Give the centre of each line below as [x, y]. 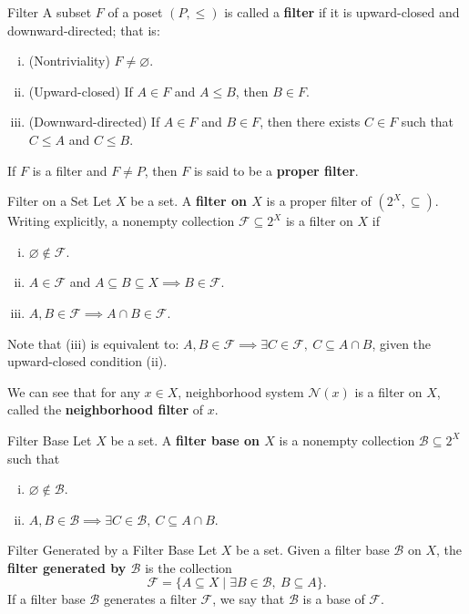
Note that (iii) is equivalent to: [93, 343]
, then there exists [310, 122]
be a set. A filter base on [185, 440]
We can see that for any [74, 391]
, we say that [249, 599]
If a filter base [46, 599]
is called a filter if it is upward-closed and [342, 12]
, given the [402, 343]
